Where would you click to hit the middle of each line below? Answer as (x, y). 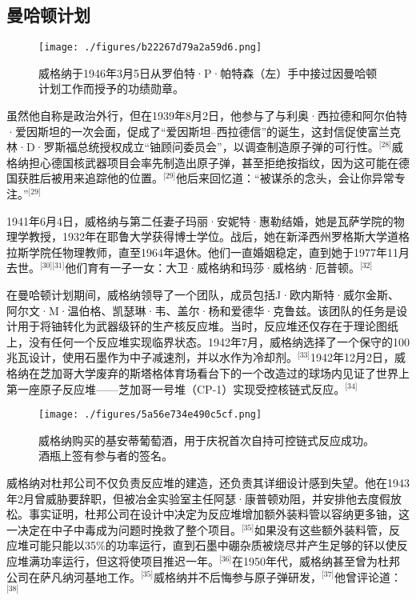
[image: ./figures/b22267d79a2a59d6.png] (150, 48)
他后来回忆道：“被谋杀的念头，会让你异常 (285, 178)
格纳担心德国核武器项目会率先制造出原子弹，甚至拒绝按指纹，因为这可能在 (202, 162)
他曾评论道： (368, 576)
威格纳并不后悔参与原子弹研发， (238, 576)
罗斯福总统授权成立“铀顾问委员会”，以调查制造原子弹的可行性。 (211, 147)
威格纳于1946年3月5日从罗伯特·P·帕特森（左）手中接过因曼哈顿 (208, 72)
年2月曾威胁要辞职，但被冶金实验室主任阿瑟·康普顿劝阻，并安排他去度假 (198, 498)
